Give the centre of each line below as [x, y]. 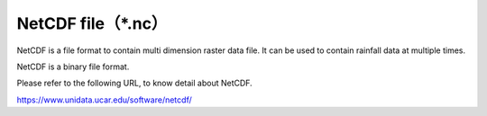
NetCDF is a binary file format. [73, 67]
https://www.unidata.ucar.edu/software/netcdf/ [105, 100]
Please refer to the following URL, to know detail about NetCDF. [134, 83]
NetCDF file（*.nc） [92, 23]
